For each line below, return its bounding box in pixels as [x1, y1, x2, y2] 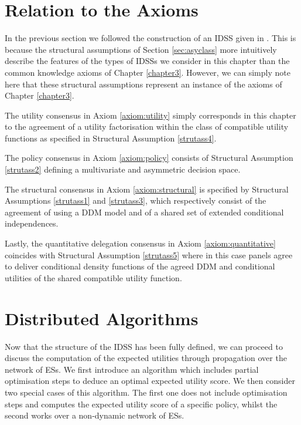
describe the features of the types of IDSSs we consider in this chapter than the [5, 55, 290, 67]
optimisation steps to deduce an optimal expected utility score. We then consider [5, 375, 295, 387]
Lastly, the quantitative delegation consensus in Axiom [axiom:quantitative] [5, 237, 276, 249]
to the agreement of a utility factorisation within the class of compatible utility [5, 120, 289, 133]
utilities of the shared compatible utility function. [5, 271, 182, 284]
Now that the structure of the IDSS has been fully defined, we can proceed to [5, 340, 283, 352]
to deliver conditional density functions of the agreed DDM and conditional [5, 260, 275, 272]
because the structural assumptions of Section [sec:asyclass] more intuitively [5, 43, 277, 55]
